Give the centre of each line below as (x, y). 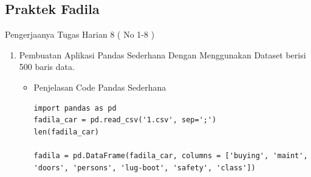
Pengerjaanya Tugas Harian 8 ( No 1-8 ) (80, 34)
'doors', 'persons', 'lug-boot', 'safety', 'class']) (145, 168)
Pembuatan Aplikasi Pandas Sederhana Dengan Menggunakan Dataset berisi (162, 54)
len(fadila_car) (66, 132)
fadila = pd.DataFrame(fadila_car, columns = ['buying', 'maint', (171, 155)
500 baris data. (47, 67)
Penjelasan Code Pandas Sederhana (100, 87)
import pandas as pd (75, 108)
